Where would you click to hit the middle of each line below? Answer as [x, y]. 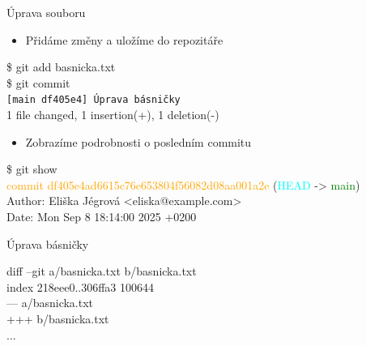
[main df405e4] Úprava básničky [94, 100]
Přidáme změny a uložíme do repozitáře [124, 39]
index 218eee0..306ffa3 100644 [80, 286]
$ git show [32, 169]
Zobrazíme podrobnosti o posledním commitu [138, 141]
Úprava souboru [46, 12]
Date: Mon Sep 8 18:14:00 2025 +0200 [102, 216]
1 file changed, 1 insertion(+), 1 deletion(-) [113, 115]
